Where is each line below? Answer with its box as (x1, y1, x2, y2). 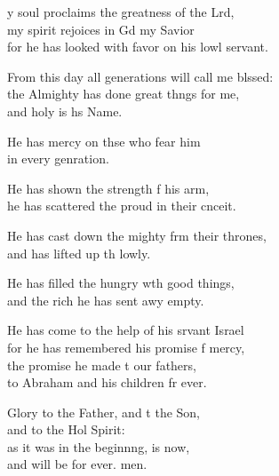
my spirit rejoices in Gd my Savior (7, 20, 195, 38)
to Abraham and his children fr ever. (7, 373, 207, 392)
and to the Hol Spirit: (7, 420, 125, 439)
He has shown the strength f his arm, (7, 178, 210, 197)
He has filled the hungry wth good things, (7, 274, 235, 292)
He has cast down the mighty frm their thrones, (7, 226, 267, 244)
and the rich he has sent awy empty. (7, 290, 204, 309)
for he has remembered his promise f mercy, (7, 337, 245, 356)
